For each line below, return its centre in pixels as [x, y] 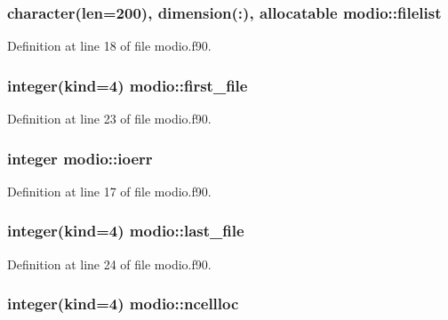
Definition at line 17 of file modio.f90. [109, 191]
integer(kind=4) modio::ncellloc [123, 304]
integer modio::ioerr [80, 158]
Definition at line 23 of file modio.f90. [109, 119]
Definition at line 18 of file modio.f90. [109, 46]
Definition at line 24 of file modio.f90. [109, 264]
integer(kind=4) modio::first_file [128, 85]
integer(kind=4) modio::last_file [126, 231]
